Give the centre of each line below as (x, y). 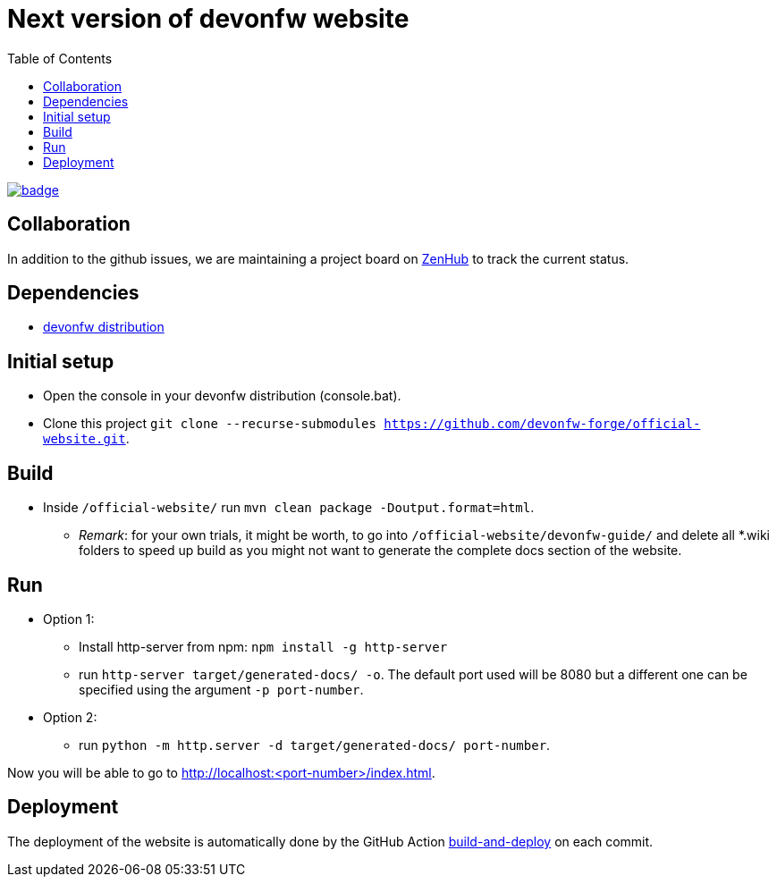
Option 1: (69, 619)
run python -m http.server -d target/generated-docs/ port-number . (315, 745)
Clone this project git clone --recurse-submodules (210, 424)
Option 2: (70, 717)
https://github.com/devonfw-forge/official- (542, 424)
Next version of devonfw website (208, 19)
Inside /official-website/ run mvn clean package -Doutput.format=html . (289, 508)
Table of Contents (60, 58)
